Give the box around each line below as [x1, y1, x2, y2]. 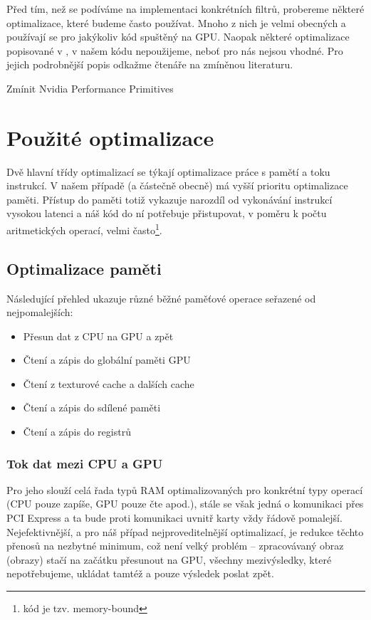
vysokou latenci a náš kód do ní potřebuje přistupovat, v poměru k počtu [6, 206, 327, 221]
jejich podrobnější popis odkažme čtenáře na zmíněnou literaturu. [6, 57, 293, 72]
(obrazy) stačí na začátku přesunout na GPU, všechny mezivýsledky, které [6, 552, 332, 567]
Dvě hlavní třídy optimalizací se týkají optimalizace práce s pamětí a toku [6, 164, 330, 179]
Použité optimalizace [6, 122, 214, 152]
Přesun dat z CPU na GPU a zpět [23, 328, 174, 343]
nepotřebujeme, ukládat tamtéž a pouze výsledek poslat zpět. [6, 566, 274, 581]
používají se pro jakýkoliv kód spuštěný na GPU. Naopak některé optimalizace [6, 29, 350, 44]
